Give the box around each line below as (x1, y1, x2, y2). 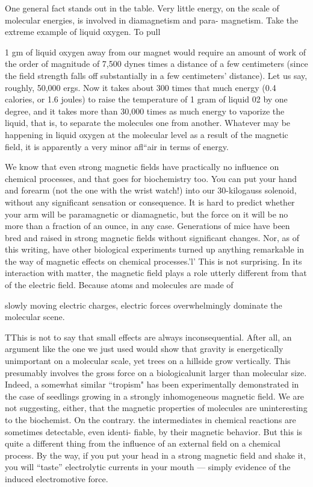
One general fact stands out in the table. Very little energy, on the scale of (5, 2, 279, 14)
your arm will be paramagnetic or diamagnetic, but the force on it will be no (5, 207, 288, 220)
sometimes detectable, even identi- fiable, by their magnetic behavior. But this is (5, 425, 303, 438)
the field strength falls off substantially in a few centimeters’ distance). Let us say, (5, 69, 308, 81)
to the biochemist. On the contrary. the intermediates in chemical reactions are (5, 413, 296, 426)
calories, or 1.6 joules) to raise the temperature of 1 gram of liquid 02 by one (5, 93, 288, 105)
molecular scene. (5, 310, 65, 323)
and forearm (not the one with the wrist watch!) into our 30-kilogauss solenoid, (5, 184, 297, 196)
